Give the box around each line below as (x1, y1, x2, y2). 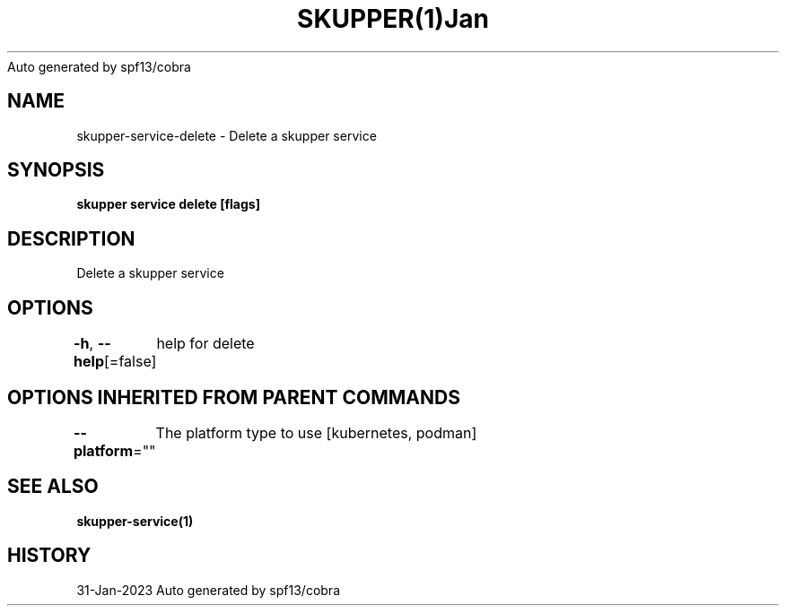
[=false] (104, 352, 157, 371)
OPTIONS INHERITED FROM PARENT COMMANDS (7, 385, 460, 409)
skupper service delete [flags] (76, 196, 260, 212)
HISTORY (7, 544, 92, 567)
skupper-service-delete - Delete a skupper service (76, 127, 377, 143)
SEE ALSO (7, 475, 99, 498)
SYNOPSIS (7, 159, 105, 182)
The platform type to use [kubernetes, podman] (155, 423, 477, 442)
